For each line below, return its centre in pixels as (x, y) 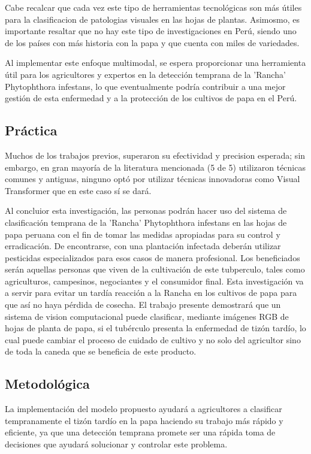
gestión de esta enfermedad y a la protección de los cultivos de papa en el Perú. (151, 98)
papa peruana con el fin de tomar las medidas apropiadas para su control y (143, 234)
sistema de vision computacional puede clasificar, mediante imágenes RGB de (147, 316)
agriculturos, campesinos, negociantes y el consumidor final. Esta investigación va (154, 281)
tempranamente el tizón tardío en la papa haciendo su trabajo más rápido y (144, 420)
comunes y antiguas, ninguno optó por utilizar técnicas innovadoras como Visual (153, 179)
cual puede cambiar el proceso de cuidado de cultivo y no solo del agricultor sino (153, 339)
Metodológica (47, 384)
